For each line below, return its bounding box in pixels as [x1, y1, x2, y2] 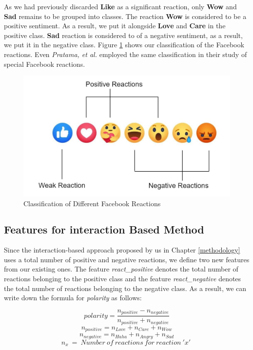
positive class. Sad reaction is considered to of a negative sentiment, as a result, [4, 30, 243, 40]
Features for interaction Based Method [4, 222, 204, 237]
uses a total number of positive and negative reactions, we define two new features [4, 254, 250, 264]
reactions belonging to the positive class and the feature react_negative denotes [4, 273, 241, 284]
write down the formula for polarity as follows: [4, 292, 142, 303]
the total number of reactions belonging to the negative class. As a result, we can [4, 283, 247, 293]
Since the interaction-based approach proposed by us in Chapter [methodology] [4, 245, 240, 255]
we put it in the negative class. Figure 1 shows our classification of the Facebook [4, 39, 244, 50]
